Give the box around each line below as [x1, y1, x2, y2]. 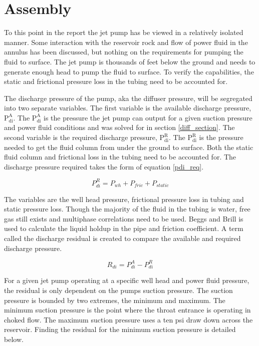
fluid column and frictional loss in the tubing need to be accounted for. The [4, 151, 236, 162]
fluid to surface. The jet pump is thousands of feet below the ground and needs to [4, 56, 255, 66]
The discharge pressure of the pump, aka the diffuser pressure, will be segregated [4, 92, 252, 103]
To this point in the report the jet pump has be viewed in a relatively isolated [4, 27, 243, 37]
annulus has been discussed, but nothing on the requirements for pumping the [4, 46, 243, 57]
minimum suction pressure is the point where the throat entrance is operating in [4, 304, 251, 315]
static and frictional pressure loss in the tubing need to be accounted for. [4, 76, 228, 86]
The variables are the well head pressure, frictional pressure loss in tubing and [4, 193, 244, 204]
